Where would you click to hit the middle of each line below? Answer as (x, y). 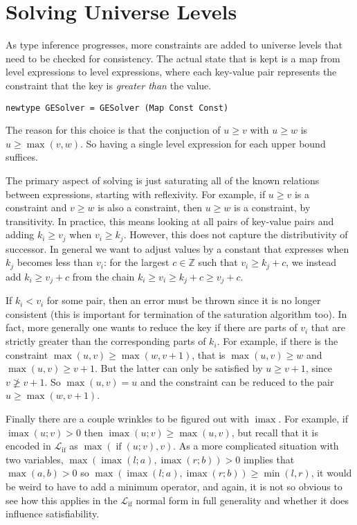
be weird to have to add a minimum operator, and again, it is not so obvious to (174, 486)
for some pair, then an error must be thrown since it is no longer (184, 300)
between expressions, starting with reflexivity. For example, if (136, 194)
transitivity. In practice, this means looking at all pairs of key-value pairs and (170, 221)
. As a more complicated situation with (256, 446)
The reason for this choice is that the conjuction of (113, 130)
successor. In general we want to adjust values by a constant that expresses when (177, 248)
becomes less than (55, 262)
